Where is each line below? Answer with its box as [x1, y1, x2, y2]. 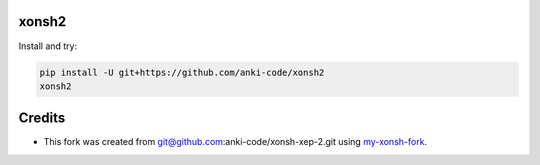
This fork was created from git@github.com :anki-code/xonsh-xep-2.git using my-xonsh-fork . [43, 136, 428, 148]
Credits [18, 110, 66, 127]
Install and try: [18, 40, 78, 52]
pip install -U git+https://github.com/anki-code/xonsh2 [39, 66, 325, 78]
